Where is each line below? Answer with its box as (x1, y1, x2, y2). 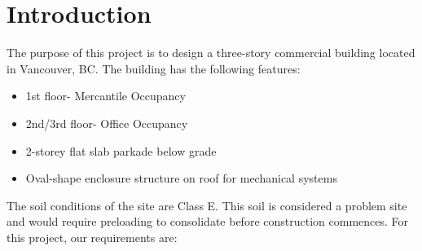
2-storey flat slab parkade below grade (25, 142, 217, 159)
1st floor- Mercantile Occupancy (25, 87, 186, 104)
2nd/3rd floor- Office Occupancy (25, 114, 188, 131)
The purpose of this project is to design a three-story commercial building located (7, 44, 415, 61)
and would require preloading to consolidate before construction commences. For (7, 213, 409, 230)
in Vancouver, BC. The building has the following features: (7, 59, 301, 77)
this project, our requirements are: (7, 228, 178, 245)
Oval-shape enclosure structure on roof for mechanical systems (25, 170, 337, 187)
